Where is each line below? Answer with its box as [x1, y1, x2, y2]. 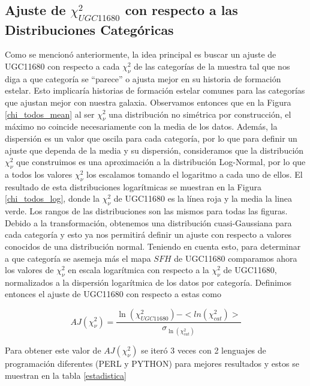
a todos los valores [5, 167, 73, 180]
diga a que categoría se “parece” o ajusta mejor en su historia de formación [5, 72, 281, 85]
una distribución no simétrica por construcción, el [109, 107, 291, 120]
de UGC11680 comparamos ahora [174, 252, 297, 264]
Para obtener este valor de [5, 344, 101, 357]
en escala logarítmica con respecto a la [68, 264, 209, 276]
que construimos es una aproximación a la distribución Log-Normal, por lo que [16, 155, 306, 168]
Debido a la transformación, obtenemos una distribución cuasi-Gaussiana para [5, 216, 292, 229]
